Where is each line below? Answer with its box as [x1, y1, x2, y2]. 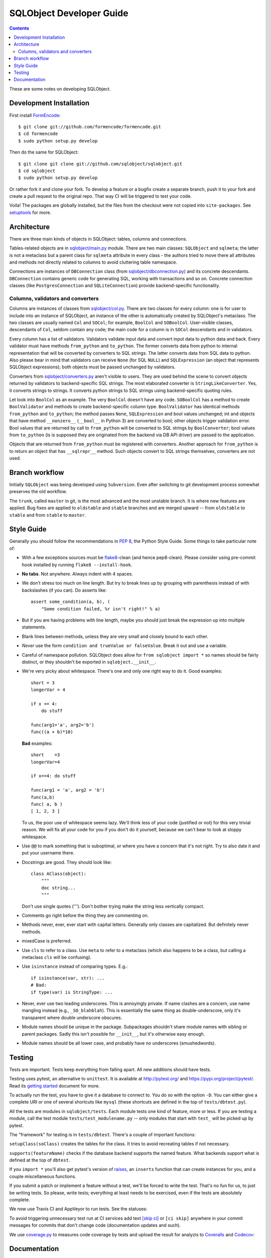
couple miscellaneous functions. [9, 1173, 76, 1180]
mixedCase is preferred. [22, 938, 72, 944]
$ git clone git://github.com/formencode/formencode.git [18, 124, 162, 129]
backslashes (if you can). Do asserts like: [22, 587, 107, 593]
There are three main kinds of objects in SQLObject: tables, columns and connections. [9, 235, 188, 242]
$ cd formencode [18, 131, 58, 137]
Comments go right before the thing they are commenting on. [22, 912, 149, 918]
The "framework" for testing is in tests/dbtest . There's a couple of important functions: [9, 1131, 196, 1137]
